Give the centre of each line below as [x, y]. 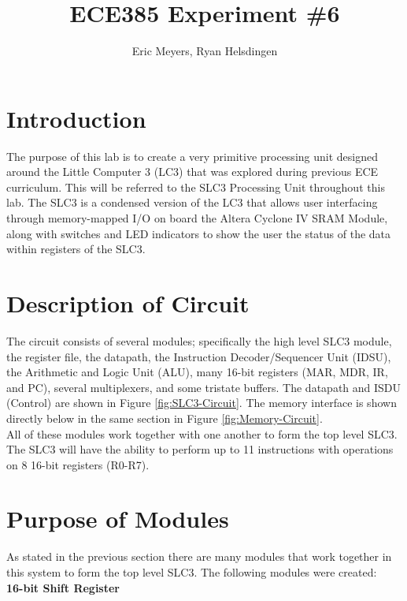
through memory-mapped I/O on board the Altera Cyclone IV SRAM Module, [197, 218]
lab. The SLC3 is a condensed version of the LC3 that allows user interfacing [192, 202]
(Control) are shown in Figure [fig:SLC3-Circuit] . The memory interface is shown [202, 403]
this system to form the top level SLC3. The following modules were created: [192, 572]
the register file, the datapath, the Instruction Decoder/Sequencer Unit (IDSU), [199, 356]
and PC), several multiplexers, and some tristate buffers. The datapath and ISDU [204, 387]
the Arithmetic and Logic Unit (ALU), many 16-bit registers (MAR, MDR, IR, [197, 372]
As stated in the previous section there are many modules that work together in [199, 556]
